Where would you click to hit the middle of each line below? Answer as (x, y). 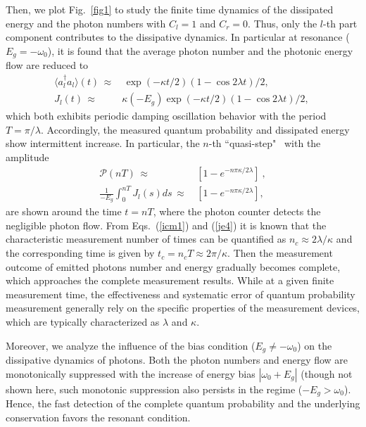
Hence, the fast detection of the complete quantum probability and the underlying (183, 403)
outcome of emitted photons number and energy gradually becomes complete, (173, 266)
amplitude (27, 157)
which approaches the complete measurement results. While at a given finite (170, 280)
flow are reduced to (47, 65)
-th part (340, 23)
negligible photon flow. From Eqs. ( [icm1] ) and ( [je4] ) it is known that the (166, 225)
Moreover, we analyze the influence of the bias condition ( (131, 345)
